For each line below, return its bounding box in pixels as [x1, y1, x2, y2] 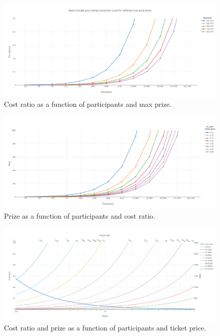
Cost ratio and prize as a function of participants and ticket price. [4, 322, 206, 333]
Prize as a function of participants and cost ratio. [4, 210, 155, 221]
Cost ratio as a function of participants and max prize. [4, 98, 171, 109]
